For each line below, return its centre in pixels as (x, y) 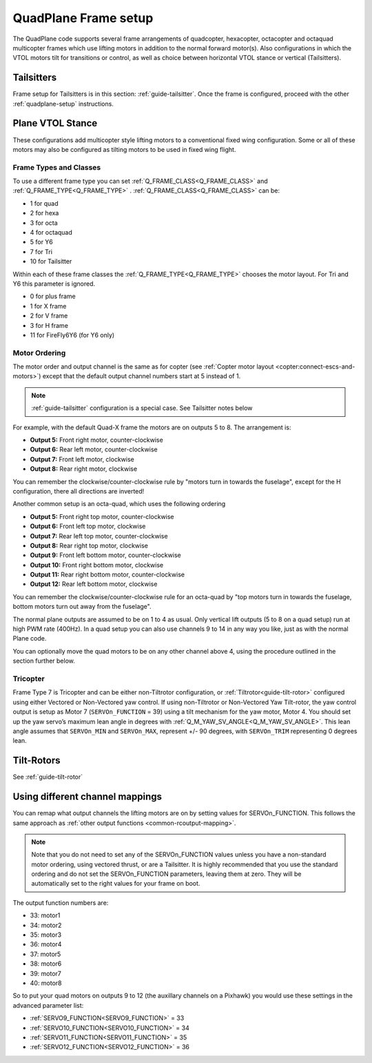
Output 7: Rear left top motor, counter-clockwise (99, 536)
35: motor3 (46, 935)
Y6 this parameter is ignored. (54, 284)
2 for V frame (49, 316)
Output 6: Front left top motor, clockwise (88, 526)
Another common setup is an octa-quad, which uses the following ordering (119, 504)
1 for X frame (48, 306)
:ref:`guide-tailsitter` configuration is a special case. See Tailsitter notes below (142, 408)
